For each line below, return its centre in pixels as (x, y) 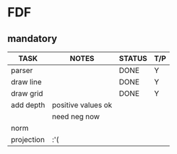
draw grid (27, 93)
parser (22, 70)
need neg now (76, 116)
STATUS (133, 59)
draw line (26, 82)
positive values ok (82, 105)
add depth (28, 105)
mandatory (32, 39)
